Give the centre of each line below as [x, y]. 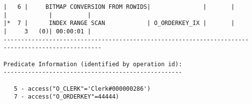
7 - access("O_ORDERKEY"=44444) [67, 97]
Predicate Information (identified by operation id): [93, 64]
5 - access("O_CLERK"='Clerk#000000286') [82, 89]
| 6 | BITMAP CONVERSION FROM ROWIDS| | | [119, 7]
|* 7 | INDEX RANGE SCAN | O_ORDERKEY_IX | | [119, 23]
